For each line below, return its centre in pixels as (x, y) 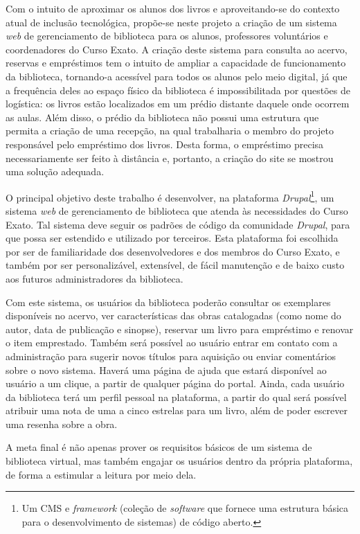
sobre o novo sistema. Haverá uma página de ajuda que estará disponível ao (166, 370)
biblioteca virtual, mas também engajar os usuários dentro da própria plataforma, (179, 461)
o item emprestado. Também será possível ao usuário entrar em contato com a (172, 342)
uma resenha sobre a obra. (62, 424)
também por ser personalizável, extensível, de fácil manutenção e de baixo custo (175, 265)
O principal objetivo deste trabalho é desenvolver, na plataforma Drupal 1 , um (170, 196)
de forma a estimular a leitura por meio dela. (101, 474)
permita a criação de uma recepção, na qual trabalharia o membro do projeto (170, 131)
